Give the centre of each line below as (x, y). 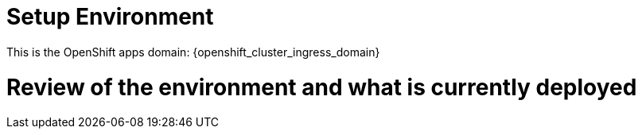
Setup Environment (110, 17)
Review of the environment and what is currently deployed (322, 87)
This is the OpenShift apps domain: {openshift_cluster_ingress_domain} (193, 52)
